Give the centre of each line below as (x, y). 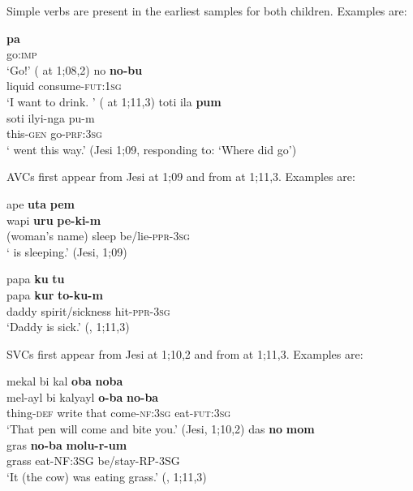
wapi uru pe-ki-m (54, 220)
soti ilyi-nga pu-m (51, 117)
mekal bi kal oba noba (65, 381)
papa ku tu (36, 279)
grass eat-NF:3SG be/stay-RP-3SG (93, 461)
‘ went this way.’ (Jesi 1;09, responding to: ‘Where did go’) (152, 149)
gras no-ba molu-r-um (67, 444)
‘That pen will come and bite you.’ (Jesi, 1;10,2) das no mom (161, 429)
